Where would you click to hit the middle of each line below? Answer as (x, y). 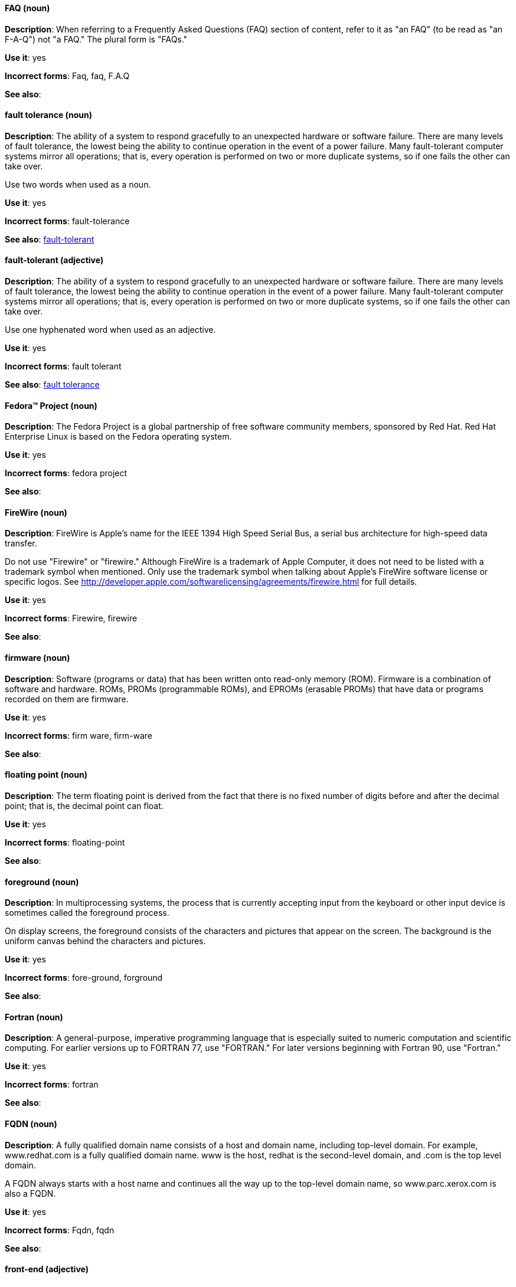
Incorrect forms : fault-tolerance (67, 221)
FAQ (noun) (27, 8)
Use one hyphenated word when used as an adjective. (110, 330)
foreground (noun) (42, 882)
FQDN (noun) (31, 1124)
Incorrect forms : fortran (52, 1085)
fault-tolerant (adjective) (54, 260)
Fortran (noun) (34, 1017)
